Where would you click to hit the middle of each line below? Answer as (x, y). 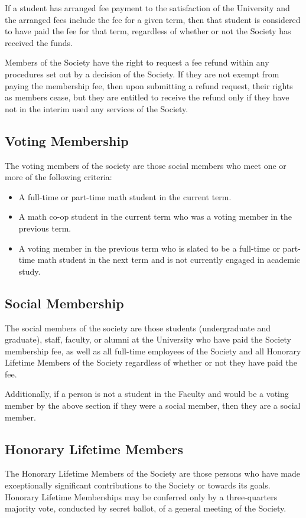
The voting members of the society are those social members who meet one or (146, 165)
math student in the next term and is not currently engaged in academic (169, 260)
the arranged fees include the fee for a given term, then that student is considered (153, 19)
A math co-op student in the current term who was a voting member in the (155, 216)
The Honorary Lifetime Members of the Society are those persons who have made (152, 473)
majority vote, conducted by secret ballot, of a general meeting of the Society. (146, 508)
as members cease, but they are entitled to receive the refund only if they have (147, 97)
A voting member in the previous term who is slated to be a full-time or (149, 248)
